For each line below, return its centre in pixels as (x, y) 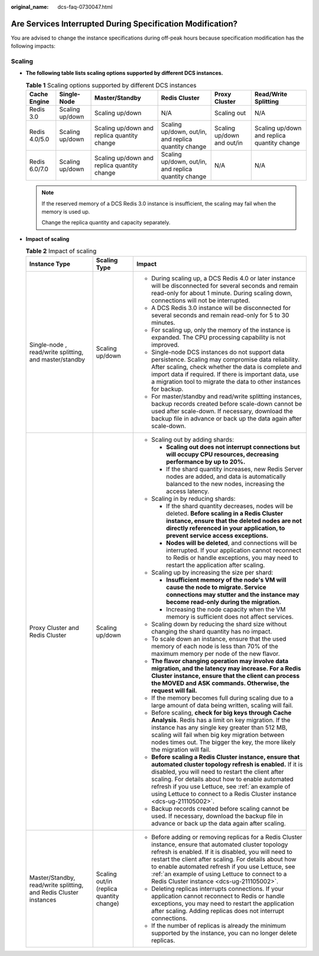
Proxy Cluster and (54, 628)
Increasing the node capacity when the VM (226, 609)
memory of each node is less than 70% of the (215, 646)
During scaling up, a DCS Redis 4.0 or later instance (223, 278)
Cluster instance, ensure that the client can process (226, 676)
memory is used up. (66, 211)
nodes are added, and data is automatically (226, 477)
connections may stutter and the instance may (233, 595)
